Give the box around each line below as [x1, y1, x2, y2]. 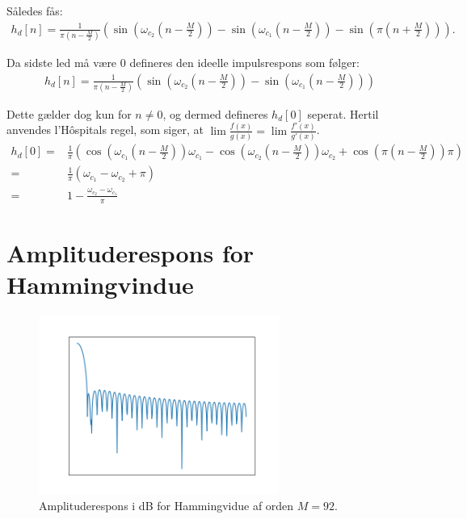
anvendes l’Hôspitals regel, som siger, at [6, 121, 204, 138]
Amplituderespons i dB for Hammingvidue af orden [39, 497, 294, 514]
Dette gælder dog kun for [6, 105, 132, 122]
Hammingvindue [6, 267, 194, 300]
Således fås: [6, 2, 63, 19]
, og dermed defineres [162, 105, 268, 122]
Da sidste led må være [6, 53, 117, 70]
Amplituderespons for [6, 236, 255, 269]
